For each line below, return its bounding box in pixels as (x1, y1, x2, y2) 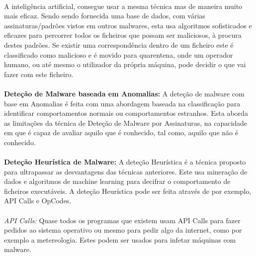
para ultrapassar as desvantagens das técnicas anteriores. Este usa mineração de (4, 166, 248, 176)
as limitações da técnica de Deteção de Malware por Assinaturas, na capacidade (4, 117, 248, 128)
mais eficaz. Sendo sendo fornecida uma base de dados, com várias (4, 10, 205, 21)
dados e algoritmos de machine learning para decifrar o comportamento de (4, 176, 231, 186)
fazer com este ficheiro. (4, 69, 74, 79)
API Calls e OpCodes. (4, 195, 72, 206)
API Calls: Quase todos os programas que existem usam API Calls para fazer (4, 215, 241, 225)
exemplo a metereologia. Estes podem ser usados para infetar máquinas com (4, 234, 236, 245)
